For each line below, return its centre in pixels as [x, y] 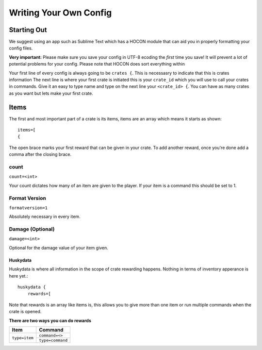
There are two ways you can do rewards [50, 320]
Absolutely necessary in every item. [45, 217]
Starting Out [28, 30]
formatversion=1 [28, 208]
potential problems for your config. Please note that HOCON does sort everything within [97, 64]
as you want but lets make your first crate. [51, 93]
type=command [53, 340]
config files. [21, 48]
